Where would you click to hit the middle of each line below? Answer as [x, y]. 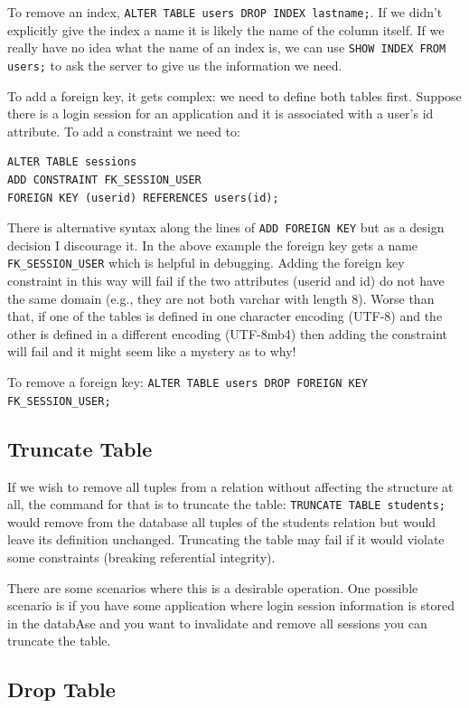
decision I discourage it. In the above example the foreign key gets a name [213, 245]
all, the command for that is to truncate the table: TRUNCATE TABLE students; [227, 504]
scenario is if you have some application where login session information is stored [231, 605]
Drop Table [61, 689]
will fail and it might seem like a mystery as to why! [152, 351]
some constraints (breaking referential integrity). [141, 557]
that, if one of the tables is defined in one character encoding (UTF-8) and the [225, 316]
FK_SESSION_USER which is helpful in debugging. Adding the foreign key [206, 263]
